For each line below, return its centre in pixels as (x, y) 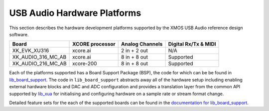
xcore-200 (85, 63)
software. (19, 34)
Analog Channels (142, 44)
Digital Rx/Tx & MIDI (192, 44)
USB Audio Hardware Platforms (75, 13)
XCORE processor (94, 44)
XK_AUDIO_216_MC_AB (39, 63)
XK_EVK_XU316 (31, 51)
